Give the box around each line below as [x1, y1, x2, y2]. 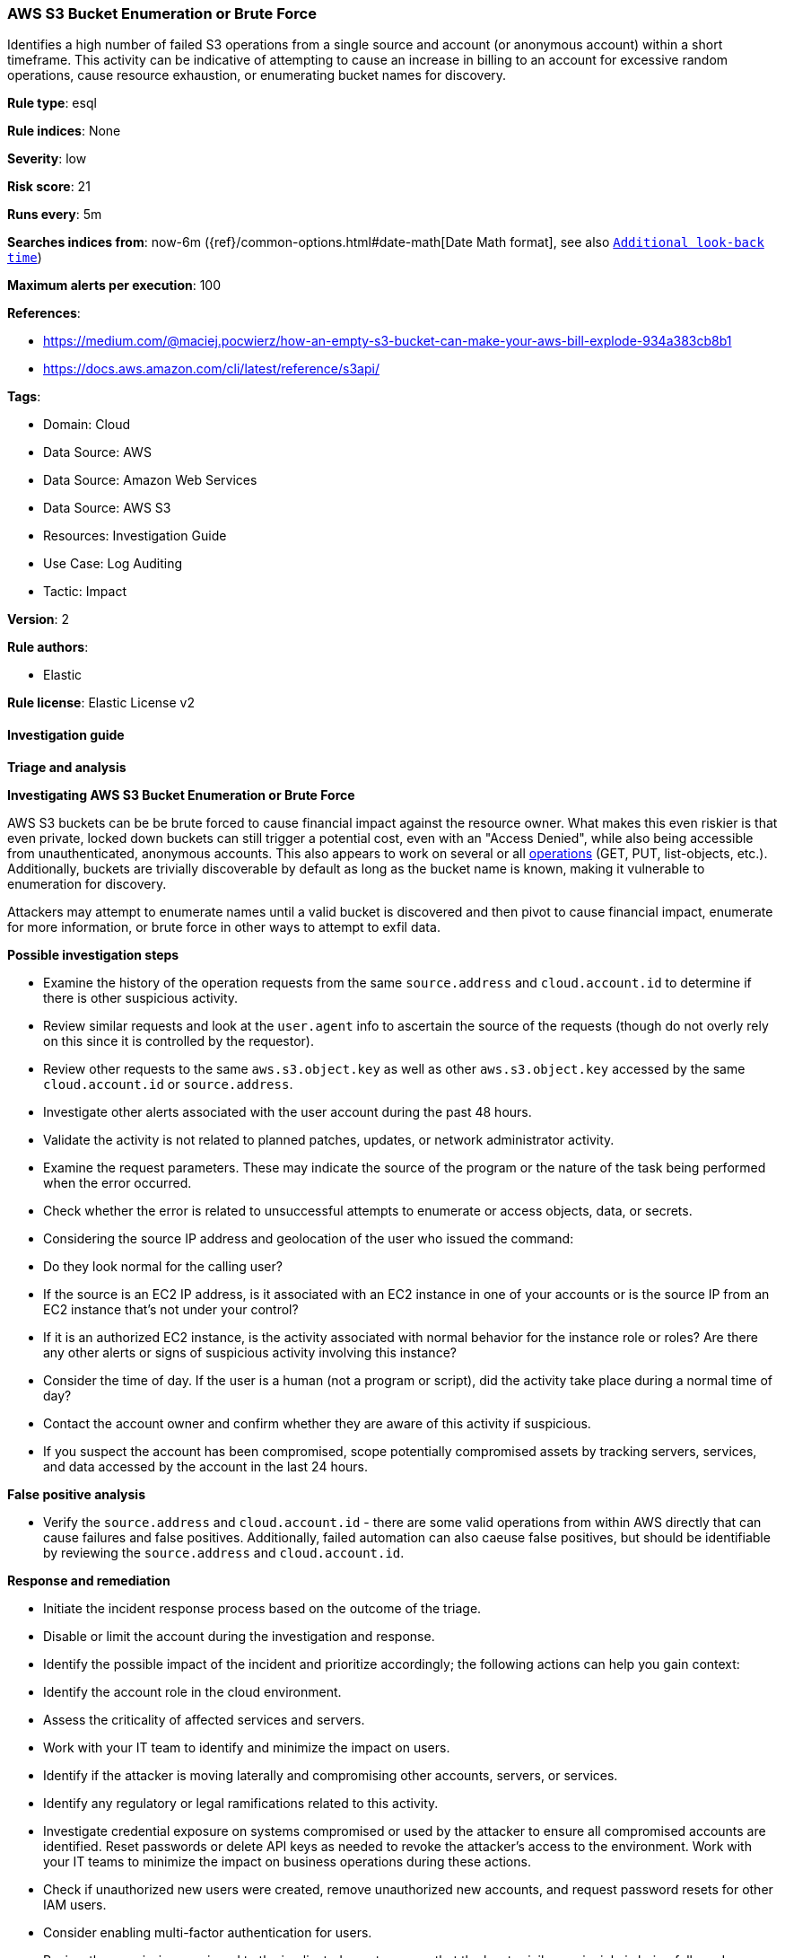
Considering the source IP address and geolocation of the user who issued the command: [43, 1230, 574, 1246]
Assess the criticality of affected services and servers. [43, 1711, 365, 1727]
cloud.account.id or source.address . [43, 1076, 293, 1092]
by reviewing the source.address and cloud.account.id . [43, 1544, 405, 1560]
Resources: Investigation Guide [43, 528, 227, 544]
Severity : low [7, 151, 87, 167]
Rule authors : [7, 639, 89, 655]
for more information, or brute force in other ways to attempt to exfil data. [7, 918, 440, 935]
